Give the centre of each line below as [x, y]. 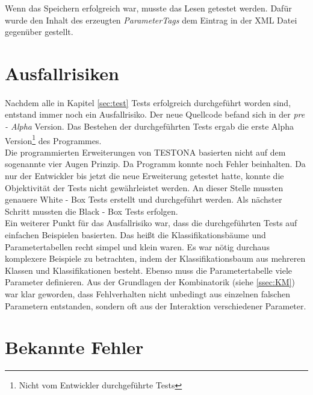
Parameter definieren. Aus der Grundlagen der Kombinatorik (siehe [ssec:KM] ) [150, 282]
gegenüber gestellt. [39, 32]
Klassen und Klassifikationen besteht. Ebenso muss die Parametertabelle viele [149, 270]
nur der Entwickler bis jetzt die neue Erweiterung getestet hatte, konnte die [144, 175]
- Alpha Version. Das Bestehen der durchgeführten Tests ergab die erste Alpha [150, 126]
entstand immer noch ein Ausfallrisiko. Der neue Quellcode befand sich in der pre [155, 114]
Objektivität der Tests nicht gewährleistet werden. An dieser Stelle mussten [144, 187]
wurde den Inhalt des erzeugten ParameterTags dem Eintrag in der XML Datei [151, 20]
